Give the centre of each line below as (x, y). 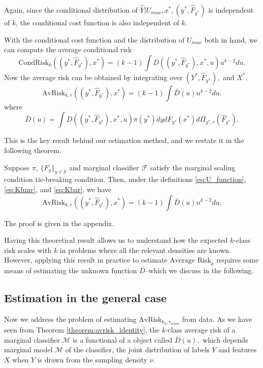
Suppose (17, 167)
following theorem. (33, 150)
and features (238, 349)
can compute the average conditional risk (68, 49)
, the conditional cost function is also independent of (97, 22)
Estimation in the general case (86, 298)
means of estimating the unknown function (71, 270)
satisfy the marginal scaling (193, 167)
